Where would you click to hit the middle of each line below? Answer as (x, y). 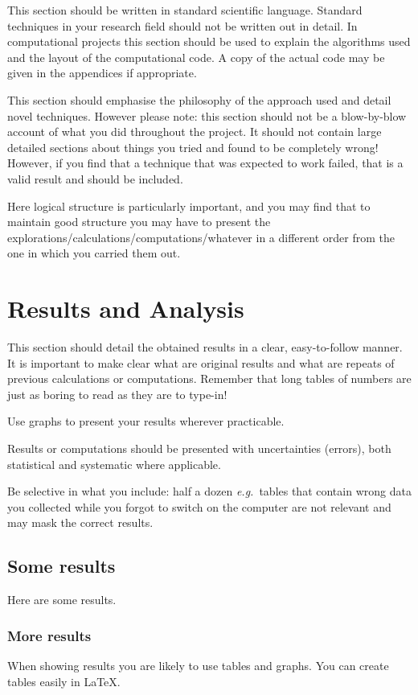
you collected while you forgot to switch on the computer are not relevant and (199, 506)
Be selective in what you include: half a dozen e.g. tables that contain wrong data (209, 491)
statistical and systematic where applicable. (114, 464)
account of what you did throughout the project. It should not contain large (195, 132)
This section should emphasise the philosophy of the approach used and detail (199, 99)
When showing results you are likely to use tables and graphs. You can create (198, 665)
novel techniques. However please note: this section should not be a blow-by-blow (207, 115)
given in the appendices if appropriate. (102, 73)
